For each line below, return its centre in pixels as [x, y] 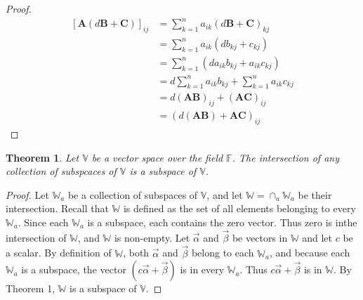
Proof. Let [27, 194]
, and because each [310, 253]
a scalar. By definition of [59, 253]
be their [315, 194]
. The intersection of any [285, 157]
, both [136, 253]
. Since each [43, 222]
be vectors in [260, 237]
